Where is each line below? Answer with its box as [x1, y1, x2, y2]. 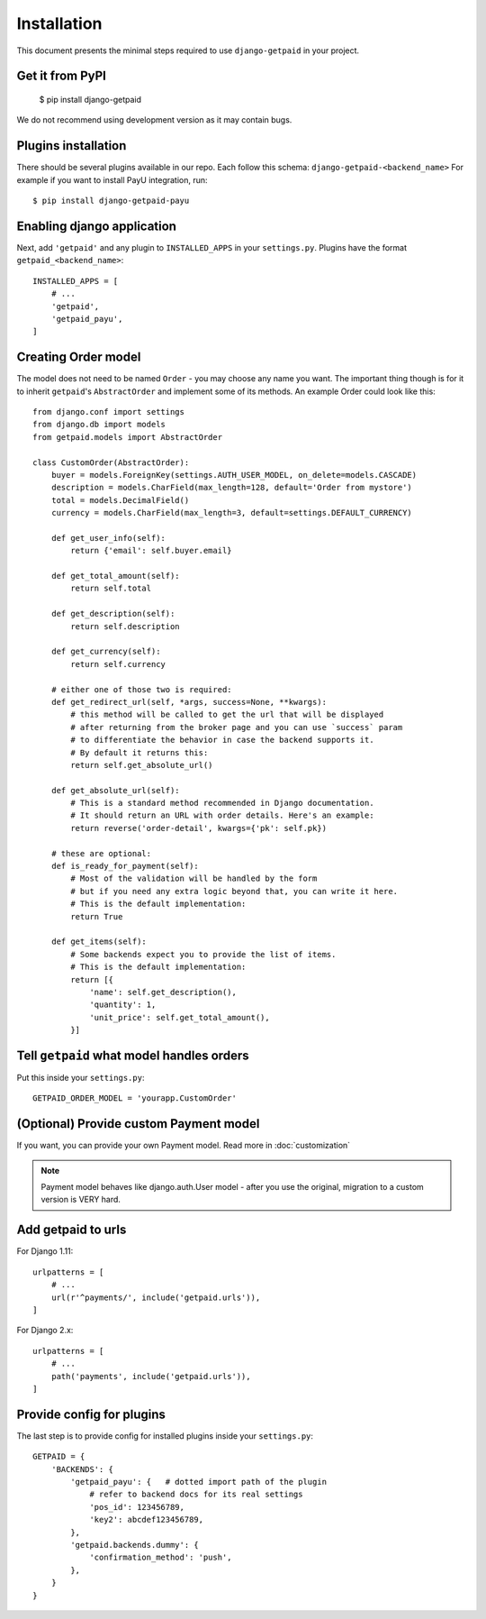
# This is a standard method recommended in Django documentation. [70, 798, 374, 809]
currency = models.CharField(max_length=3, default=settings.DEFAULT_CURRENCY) [50, 508, 413, 518]
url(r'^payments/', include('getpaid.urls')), [50, 1292, 261, 1303]
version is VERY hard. [40, 1194, 121, 1205]
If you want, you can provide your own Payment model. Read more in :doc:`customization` [16, 1140, 351, 1151]
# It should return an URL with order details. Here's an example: [70, 810, 374, 820]
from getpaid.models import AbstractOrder [32, 432, 223, 442]
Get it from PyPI [16, 69, 107, 84]
